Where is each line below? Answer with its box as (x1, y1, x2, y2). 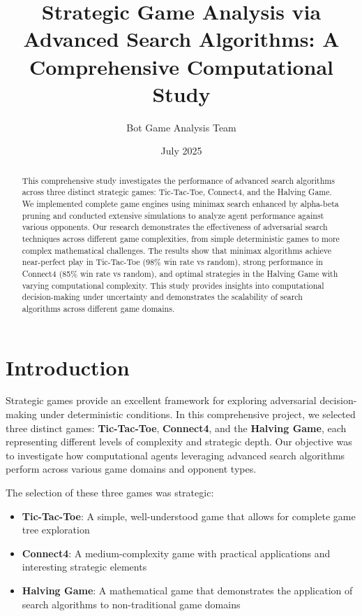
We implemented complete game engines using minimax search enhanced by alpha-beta (22, 197, 339, 209)
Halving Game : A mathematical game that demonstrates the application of (22, 583, 353, 598)
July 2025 (160, 143, 202, 158)
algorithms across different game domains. (22, 302, 175, 314)
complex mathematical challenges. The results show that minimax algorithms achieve (22, 244, 332, 256)
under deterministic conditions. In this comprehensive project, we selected (40, 407, 356, 422)
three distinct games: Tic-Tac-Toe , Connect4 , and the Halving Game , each (6, 420, 347, 435)
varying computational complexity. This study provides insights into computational (22, 279, 324, 291)
